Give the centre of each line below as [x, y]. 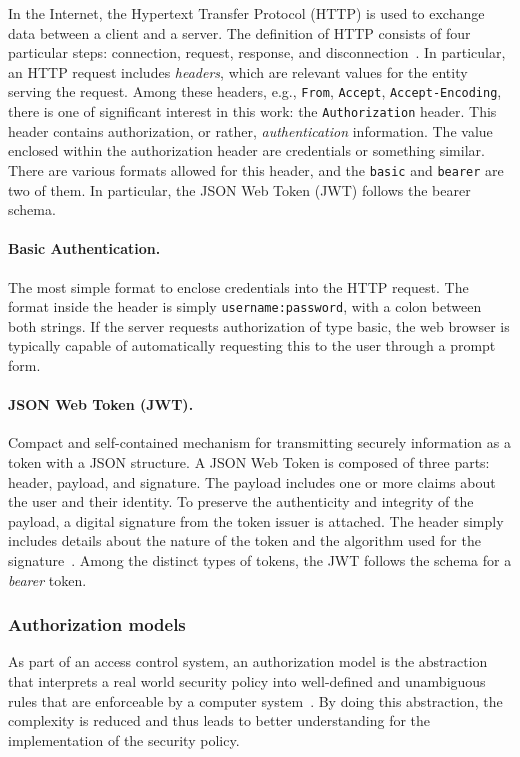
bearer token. [47, 579]
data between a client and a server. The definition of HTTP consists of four [239, 32]
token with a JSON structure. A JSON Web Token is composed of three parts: [249, 461]
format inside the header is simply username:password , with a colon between [245, 306]
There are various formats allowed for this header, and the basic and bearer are [256, 169]
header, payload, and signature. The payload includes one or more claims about [252, 481]
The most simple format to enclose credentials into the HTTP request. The [238, 286]
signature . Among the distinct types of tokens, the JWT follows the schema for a [260, 559]
